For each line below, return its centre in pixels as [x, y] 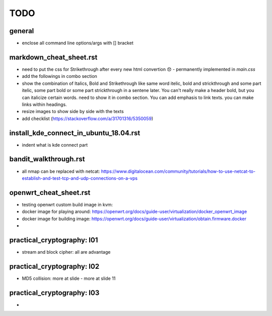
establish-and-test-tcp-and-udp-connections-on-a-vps [80, 178]
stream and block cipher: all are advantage [66, 252]
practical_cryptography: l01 [54, 240]
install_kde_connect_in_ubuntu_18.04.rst [75, 133]
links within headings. [45, 104]
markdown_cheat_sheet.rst [53, 57]
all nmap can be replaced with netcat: [61, 171]
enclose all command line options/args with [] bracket [78, 43]
